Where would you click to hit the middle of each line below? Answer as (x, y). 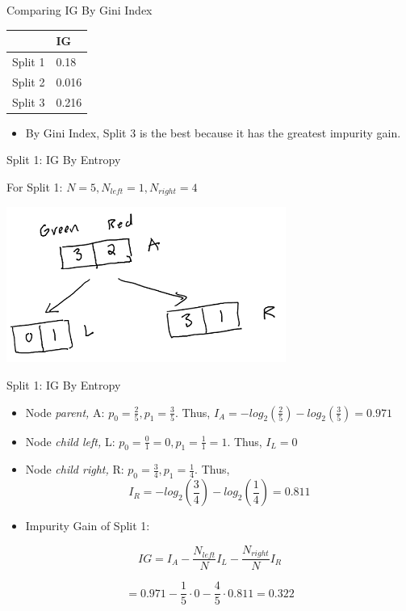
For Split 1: (35, 186)
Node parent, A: (65, 412)
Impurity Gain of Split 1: (88, 526)
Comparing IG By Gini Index (80, 10)
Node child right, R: (75, 469)
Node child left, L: (70, 441)
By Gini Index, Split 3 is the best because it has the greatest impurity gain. (213, 132)
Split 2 (29, 81)
